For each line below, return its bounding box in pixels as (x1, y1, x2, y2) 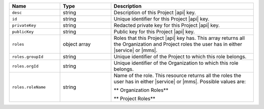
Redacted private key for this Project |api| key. (113, 22, 220, 29)
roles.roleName (12, 84, 46, 90)
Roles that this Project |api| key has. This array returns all (113, 35, 245, 41)
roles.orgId (12, 63, 39, 69)
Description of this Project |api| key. (113, 9, 196, 16)
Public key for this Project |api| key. (113, 28, 195, 35)
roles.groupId (12, 54, 44, 59)
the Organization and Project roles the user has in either (113, 41, 242, 47)
